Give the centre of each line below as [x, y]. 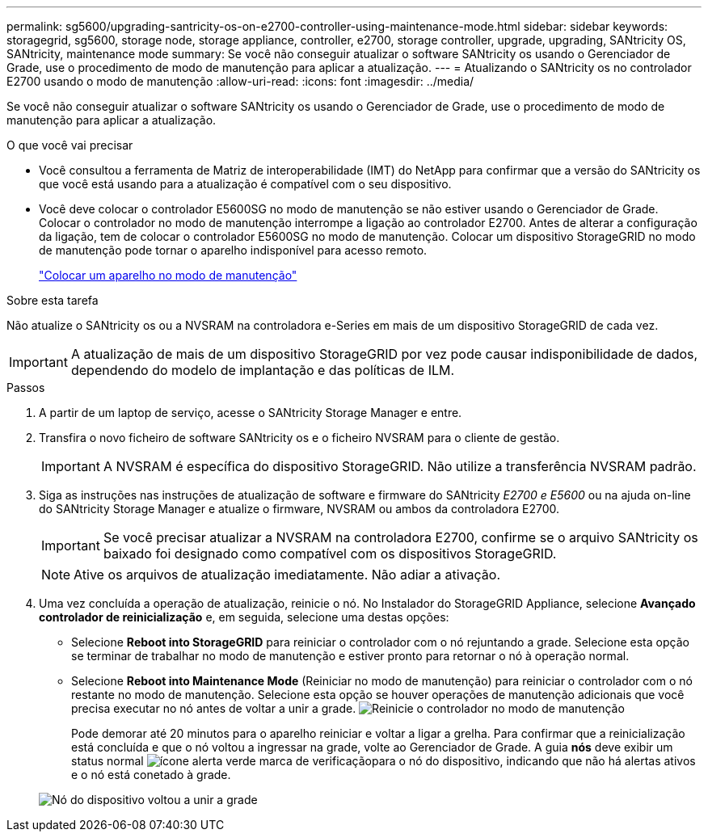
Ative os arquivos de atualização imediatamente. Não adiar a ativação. [287, 575]
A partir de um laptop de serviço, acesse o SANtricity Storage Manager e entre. [251, 413]
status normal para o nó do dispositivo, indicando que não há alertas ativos [383, 761]
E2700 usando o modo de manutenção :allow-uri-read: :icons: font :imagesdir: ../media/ [240, 81]
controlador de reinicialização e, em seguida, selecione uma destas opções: [244, 617]
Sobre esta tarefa [53, 300]
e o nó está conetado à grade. [151, 775]
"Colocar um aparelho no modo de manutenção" [168, 275]
